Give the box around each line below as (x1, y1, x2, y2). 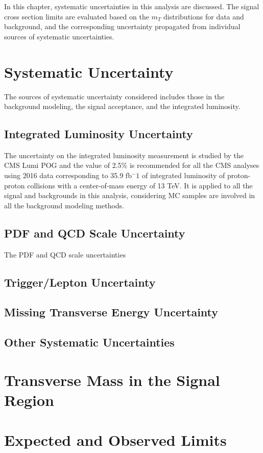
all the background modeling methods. (4, 200, 125, 210)
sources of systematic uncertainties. (4, 31, 114, 41)
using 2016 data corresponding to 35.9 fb (4, 170, 132, 181)
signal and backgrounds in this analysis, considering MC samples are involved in (4, 190, 255, 201)
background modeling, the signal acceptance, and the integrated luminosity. (4, 101, 241, 112)
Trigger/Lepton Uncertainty (4, 274, 156, 290)
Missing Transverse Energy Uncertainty (4, 304, 219, 320)
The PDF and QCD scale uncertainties (4, 249, 126, 260)
